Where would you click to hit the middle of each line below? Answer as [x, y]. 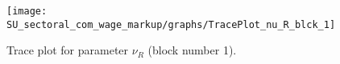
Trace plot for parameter [68, 50]
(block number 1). [192, 50]
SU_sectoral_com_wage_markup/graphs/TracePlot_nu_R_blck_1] [171, 24]
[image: [27, 11]
